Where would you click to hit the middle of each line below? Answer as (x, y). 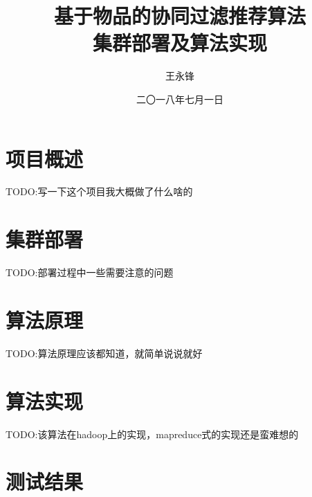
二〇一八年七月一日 (180, 99)
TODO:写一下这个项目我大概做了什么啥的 (99, 191)
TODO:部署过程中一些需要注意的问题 (90, 272)
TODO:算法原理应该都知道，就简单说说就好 (104, 353)
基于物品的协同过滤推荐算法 (180, 16)
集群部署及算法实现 (180, 43)
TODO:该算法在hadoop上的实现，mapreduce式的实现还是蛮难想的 (152, 434)
